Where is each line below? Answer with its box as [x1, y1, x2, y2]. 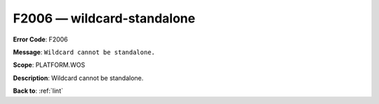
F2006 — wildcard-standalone [13, 11, 196, 26]
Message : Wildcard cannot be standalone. [13, 48, 156, 56]
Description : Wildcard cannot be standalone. [13, 74, 144, 82]
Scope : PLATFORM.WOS [13, 60, 86, 70]
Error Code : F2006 [13, 35, 68, 44]
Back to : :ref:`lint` [13, 86, 63, 95]
